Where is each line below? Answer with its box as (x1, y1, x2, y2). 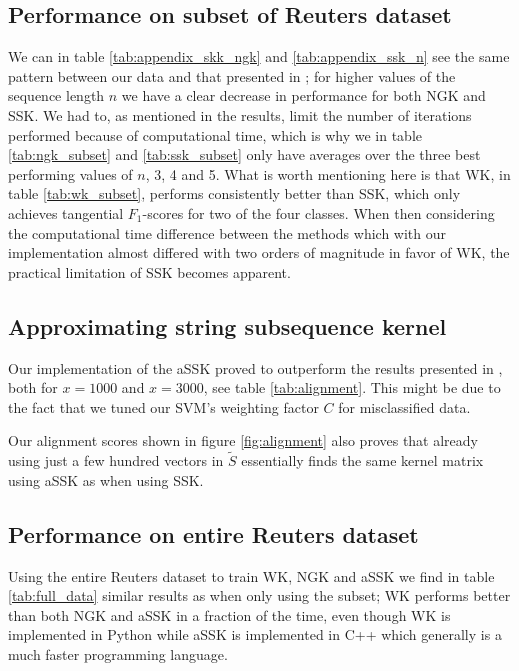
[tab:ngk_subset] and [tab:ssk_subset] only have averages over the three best (8, 144, 481, 165)
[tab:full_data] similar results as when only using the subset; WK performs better (8, 585, 511, 606)
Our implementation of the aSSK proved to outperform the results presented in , (8, 357, 503, 378)
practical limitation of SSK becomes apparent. (8, 261, 291, 282)
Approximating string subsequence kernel (8, 310, 447, 341)
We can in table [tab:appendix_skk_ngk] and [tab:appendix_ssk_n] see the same (8, 46, 510, 67)
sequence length (8, 85, 105, 106)
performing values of (8, 163, 133, 184)
